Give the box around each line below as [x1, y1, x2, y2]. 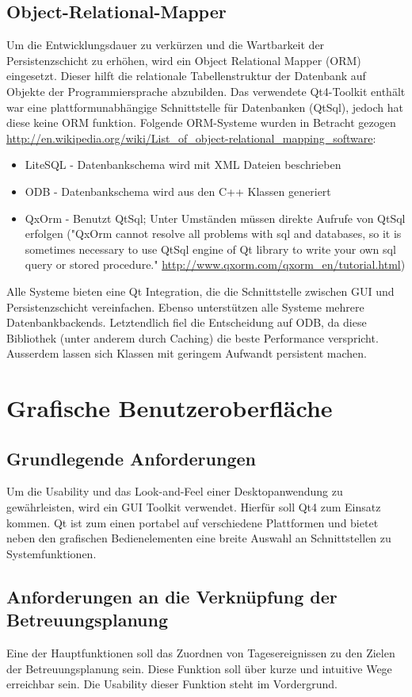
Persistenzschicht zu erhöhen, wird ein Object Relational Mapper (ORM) [6, 52, 361, 68]
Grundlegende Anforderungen [6, 446, 256, 470]
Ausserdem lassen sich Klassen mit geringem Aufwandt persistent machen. [6, 345, 367, 362]
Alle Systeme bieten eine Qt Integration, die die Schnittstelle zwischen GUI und [6, 282, 395, 299]
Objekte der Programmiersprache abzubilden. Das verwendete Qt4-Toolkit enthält [6, 82, 406, 99]
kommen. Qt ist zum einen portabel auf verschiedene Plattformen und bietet [6, 514, 379, 530]
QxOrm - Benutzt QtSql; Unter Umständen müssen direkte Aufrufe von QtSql [25, 209, 406, 226]
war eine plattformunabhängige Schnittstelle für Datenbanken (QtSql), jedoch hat [6, 98, 403, 115]
